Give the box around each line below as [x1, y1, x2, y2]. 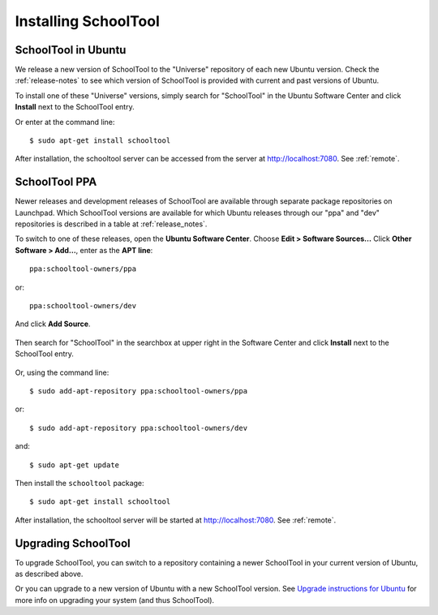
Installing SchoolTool [15, 12, 160, 30]
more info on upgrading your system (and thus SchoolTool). [15, 595, 215, 604]
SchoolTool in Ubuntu [15, 43, 127, 57]
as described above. [15, 569, 84, 579]
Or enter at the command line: [15, 117, 115, 127]
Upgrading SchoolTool [15, 536, 131, 550]
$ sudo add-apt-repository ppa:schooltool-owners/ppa [29, 386, 247, 395]
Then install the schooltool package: [15, 478, 145, 488]
